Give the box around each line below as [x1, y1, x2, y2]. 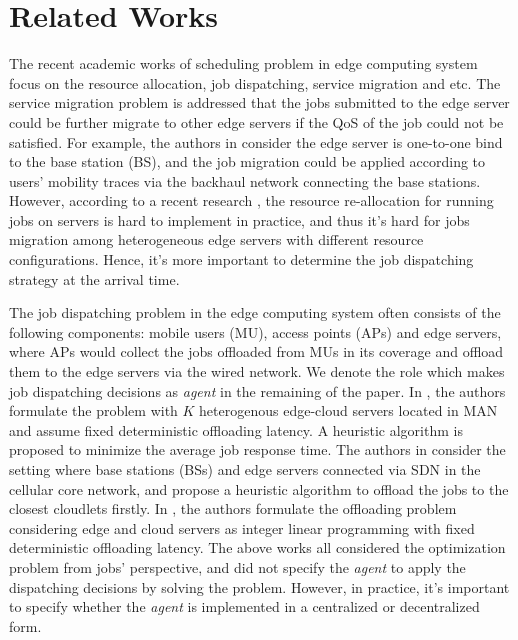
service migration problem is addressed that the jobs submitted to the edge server [9, 92, 510, 113]
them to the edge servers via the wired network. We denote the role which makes [9, 361, 505, 382]
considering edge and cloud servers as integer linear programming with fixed [9, 517, 475, 538]
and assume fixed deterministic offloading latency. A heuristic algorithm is [9, 419, 463, 440]
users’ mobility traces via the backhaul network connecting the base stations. [9, 170, 481, 191]
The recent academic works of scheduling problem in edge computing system [9, 53, 478, 74]
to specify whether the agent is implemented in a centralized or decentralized [9, 596, 480, 617]
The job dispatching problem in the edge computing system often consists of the [9, 302, 501, 323]
